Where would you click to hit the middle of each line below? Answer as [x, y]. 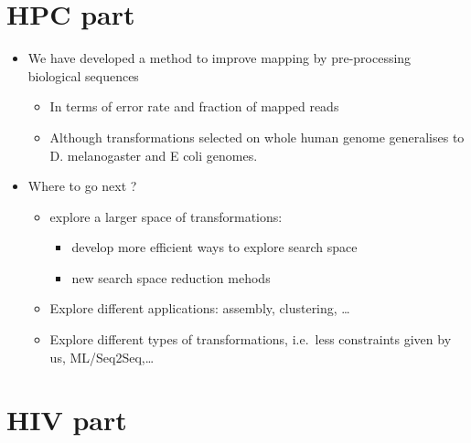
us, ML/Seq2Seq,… [102, 357]
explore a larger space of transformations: [166, 216]
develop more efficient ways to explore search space [214, 247]
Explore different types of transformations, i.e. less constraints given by [251, 339]
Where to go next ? [82, 186]
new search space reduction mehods [171, 277]
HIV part [67, 420]
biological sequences [83, 75]
